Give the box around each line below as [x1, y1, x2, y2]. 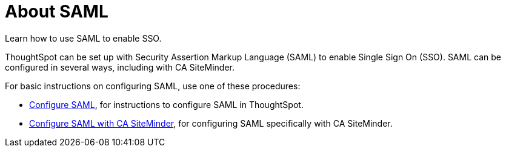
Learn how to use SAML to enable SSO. [5, 33, 162, 43]
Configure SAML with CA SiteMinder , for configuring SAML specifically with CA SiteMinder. [29, 118, 393, 128]
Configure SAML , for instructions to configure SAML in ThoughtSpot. [29, 99, 304, 110]
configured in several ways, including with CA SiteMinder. [5, 62, 235, 72]
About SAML [5, 1, 108, 22]
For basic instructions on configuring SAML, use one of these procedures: [5, 80, 301, 91]
